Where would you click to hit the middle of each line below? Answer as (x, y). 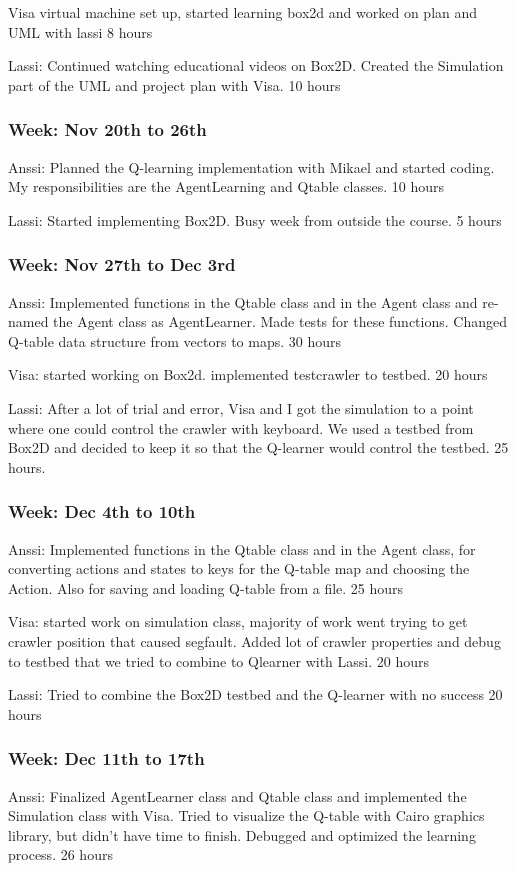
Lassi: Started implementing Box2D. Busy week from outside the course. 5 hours (255, 219)
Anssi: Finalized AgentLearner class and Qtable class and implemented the (237, 795)
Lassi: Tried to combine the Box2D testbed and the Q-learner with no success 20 (255, 694)
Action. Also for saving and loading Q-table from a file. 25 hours (206, 587)
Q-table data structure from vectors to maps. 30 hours (174, 340)
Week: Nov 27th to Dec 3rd (122, 264)
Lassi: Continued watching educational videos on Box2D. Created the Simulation (256, 65)
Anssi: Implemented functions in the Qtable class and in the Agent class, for (242, 548)
